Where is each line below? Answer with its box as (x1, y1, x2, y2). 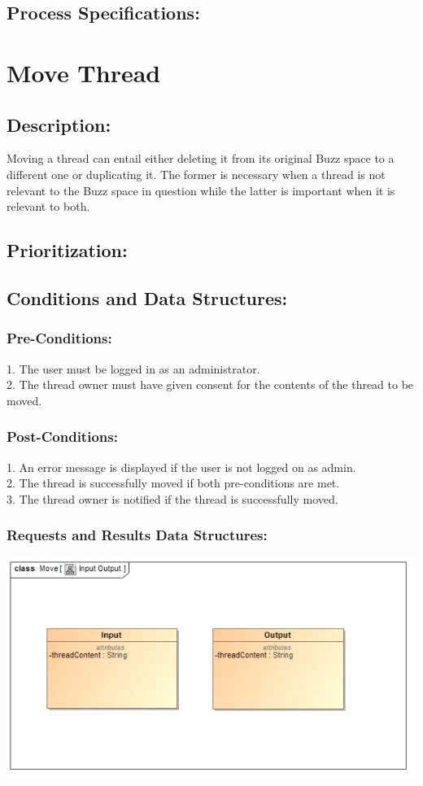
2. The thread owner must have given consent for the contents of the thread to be (7, 376, 414, 393)
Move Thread (7, 55, 161, 89)
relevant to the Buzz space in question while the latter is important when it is (7, 181, 395, 199)
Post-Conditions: (7, 426, 118, 447)
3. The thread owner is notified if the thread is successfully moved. (7, 490, 338, 507)
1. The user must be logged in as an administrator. (7, 360, 260, 377)
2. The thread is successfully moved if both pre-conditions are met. (7, 474, 340, 491)
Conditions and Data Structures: (7, 285, 288, 310)
